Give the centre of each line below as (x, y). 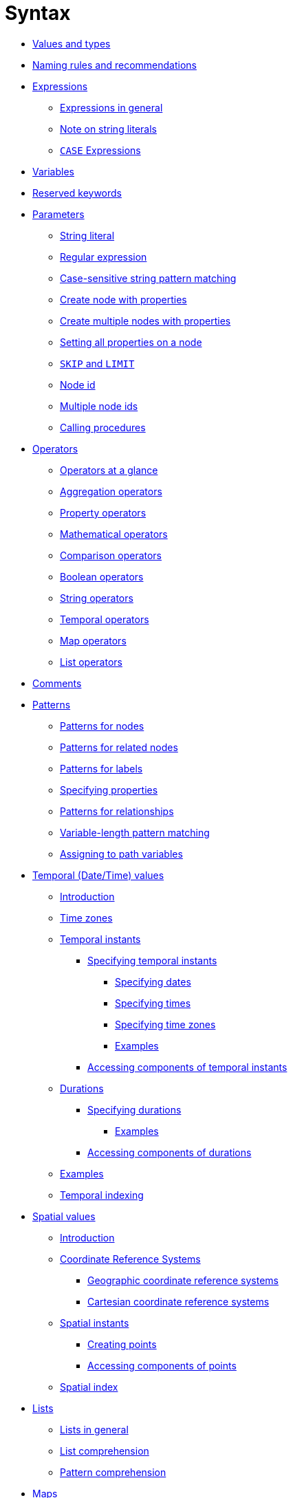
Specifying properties (109, 790)
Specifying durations (134, 1109)
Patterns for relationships (117, 811)
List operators (91, 662)
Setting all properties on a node (131, 342)
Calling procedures (103, 427)
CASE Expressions (100, 150)
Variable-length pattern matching (135, 832)
